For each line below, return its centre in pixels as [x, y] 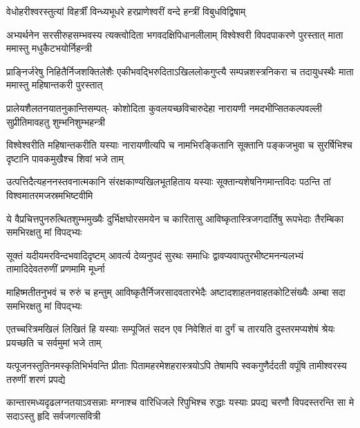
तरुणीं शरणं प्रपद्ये [36, 379]
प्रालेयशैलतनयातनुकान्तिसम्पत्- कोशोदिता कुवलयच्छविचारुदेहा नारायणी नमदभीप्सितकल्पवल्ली [164, 108]
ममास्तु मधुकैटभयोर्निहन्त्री [49, 48]
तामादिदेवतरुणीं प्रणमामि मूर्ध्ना [56, 269]
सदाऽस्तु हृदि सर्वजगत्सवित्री [54, 416]
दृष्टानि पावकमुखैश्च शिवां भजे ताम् [65, 158]
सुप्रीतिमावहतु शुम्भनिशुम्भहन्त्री [56, 121]
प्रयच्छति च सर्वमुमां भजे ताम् [54, 342]
